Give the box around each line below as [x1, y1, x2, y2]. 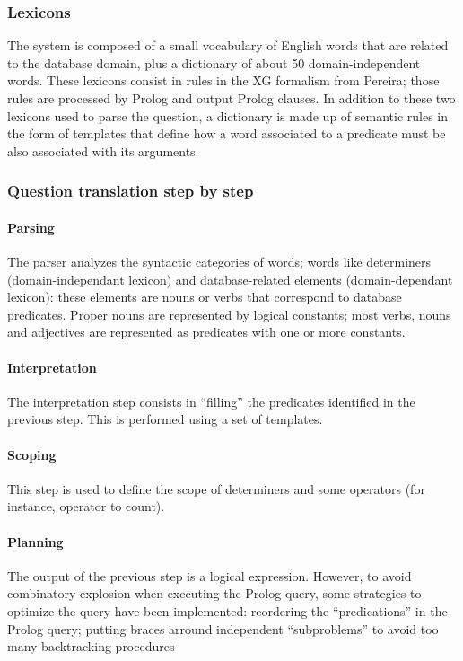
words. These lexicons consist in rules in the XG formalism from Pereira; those [7, 71, 440, 90]
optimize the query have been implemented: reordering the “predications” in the [7, 601, 448, 620]
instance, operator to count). [7, 497, 165, 516]
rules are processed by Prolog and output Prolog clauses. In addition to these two [7, 89, 456, 107]
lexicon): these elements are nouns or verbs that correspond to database [7, 287, 402, 306]
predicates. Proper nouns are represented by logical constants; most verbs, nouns [7, 304, 451, 323]
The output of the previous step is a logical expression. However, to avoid [7, 566, 412, 585]
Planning [7, 532, 64, 551]
